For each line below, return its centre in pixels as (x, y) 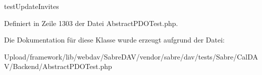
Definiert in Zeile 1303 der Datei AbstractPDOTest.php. (91, 23)
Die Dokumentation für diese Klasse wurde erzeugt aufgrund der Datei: (114, 40)
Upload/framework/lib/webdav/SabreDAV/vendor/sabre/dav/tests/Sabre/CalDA (131, 56)
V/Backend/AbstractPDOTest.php (58, 66)
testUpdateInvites (32, 6)
